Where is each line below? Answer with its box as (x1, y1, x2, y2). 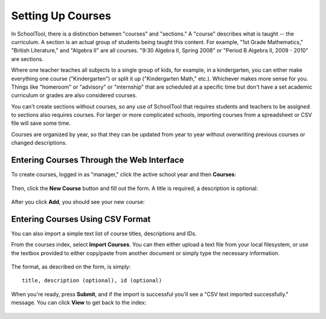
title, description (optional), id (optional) (22, 277, 162, 284)
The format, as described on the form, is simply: (11, 263, 131, 270)
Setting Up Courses (11, 9, 112, 22)
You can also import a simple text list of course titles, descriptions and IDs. (11, 230, 197, 237)
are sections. (11, 55, 43, 63)
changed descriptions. (11, 139, 68, 147)
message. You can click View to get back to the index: (11, 299, 147, 306)
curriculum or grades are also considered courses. (11, 92, 137, 99)
